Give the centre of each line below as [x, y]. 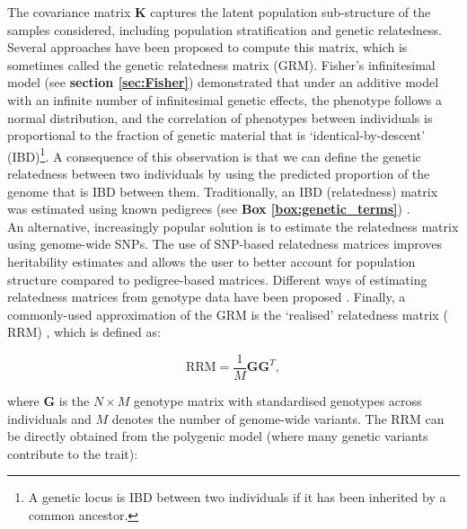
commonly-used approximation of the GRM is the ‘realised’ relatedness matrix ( [228, 314]
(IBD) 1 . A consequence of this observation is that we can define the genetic [214, 154]
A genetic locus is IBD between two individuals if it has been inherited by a [237, 497]
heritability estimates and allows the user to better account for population [211, 261]
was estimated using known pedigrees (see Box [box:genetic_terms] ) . [209, 209]
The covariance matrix [69, 12]
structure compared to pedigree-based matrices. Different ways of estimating [217, 279]
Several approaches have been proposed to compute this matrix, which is [207, 47]
